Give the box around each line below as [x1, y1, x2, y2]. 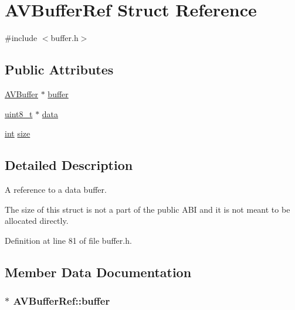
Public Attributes [5, 60, 114, 79]
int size [5, 127, 30, 139]
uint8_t [5, 107, 33, 120]
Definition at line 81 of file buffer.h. [5, 234, 132, 246]
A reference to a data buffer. [5, 183, 107, 195]
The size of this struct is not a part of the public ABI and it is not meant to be [5, 203, 290, 215]
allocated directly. [5, 214, 69, 227]
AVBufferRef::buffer [13, 293, 110, 308]
